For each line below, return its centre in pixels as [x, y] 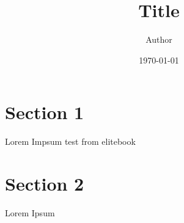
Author [159, 39]
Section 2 [45, 184]
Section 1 [45, 112]
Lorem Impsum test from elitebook [70, 141]
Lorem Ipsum [30, 212]
